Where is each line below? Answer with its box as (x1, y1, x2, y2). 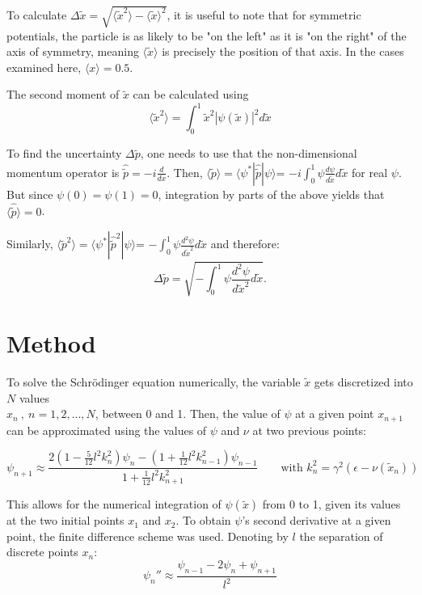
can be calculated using (133, 86, 249, 103)
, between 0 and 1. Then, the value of (95, 405, 281, 422)
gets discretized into (314, 373, 413, 390)
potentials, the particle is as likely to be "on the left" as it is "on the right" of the (6, 27, 407, 44)
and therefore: (210, 235, 280, 252)
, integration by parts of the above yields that (158, 185, 385, 202)
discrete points (6, 543, 78, 560)
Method (6, 327, 96, 360)
